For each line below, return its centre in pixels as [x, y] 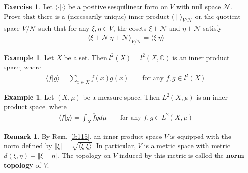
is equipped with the [201, 136]
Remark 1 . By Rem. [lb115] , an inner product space [83, 136]
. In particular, [114, 146]
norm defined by [28, 146]
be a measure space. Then [122, 97]
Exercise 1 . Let [28, 6]
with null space [199, 6]
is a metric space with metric [187, 146]
